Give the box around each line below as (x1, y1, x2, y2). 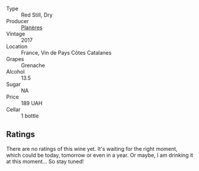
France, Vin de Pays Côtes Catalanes (21, 49, 112, 56)
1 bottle (21, 112, 39, 119)
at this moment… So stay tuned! (6, 157, 84, 165)
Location (6, 43, 28, 50)
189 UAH (21, 100, 43, 106)
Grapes (6, 56, 24, 62)
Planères (21, 24, 43, 31)
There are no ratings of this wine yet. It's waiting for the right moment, (6, 145, 178, 152)
